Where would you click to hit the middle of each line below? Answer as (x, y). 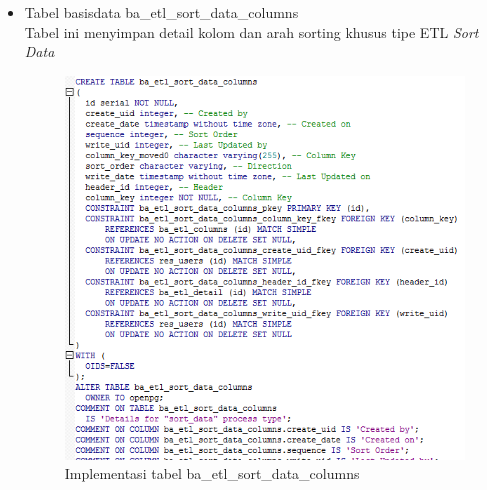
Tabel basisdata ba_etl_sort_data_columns (161, 12)
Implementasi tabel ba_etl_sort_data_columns (212, 473)
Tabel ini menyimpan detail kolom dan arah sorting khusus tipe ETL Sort (251, 31)
